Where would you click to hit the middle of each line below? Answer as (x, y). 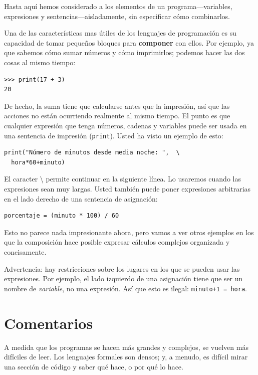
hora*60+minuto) (38, 162)
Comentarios (49, 323)
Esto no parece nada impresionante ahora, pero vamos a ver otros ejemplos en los (129, 232)
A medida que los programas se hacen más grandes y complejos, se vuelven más (126, 347)
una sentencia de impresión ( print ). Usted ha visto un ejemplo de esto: (114, 135)
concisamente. (25, 251)
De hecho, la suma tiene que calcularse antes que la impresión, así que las (117, 106)
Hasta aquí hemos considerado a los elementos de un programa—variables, (118, 6)
